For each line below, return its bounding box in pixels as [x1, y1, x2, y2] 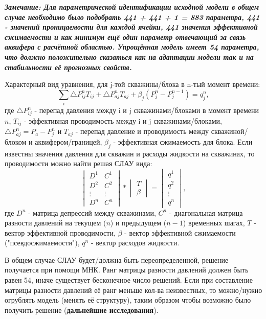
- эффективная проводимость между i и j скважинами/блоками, [24, 115, 222, 126]
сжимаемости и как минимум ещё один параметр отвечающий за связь [5, 31, 246, 42]
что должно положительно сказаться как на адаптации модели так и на [5, 51, 254, 62]
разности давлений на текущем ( [5, 217, 106, 228]
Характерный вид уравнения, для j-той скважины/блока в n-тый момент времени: [5, 79, 260, 89]
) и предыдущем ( [110, 217, 167, 228]
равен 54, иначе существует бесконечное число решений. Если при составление [5, 275, 253, 285]
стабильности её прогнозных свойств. [5, 61, 132, 72]
